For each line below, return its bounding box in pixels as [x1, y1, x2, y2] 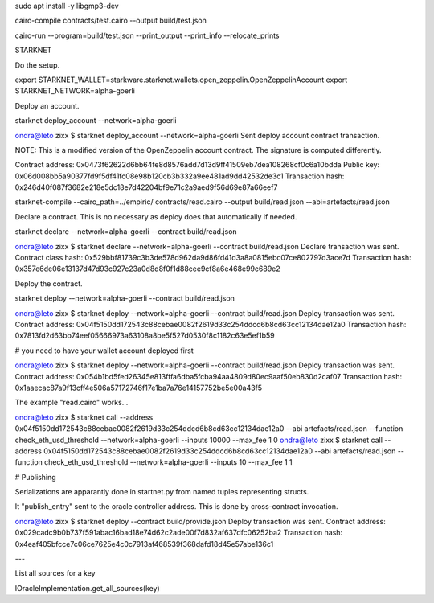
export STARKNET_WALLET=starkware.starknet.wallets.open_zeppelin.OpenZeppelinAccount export [14, 75, 348, 84]
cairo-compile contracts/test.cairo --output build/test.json [14, 16, 207, 26]
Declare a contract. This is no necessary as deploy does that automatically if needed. [14, 211, 297, 221]
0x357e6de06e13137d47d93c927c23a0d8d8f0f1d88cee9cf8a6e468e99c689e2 [14, 264, 280, 273]
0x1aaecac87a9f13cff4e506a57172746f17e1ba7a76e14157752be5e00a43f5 [14, 383, 263, 392]
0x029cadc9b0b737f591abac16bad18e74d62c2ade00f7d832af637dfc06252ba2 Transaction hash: [14, 527, 343, 538]
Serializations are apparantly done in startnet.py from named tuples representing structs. [14, 487, 309, 497]
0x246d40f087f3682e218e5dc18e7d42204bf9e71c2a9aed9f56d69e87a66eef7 [14, 183, 278, 192]
